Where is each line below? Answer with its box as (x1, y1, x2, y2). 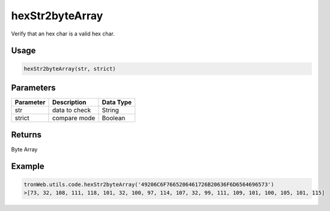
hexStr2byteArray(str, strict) (23, 65, 117, 72)
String (102, 106, 120, 114)
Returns (11, 130, 42, 140)
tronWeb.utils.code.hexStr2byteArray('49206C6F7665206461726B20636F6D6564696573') (23, 181, 275, 188)
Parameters (11, 82, 56, 93)
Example (11, 161, 44, 171)
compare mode (52, 114, 96, 123)
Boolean (102, 114, 126, 123)
